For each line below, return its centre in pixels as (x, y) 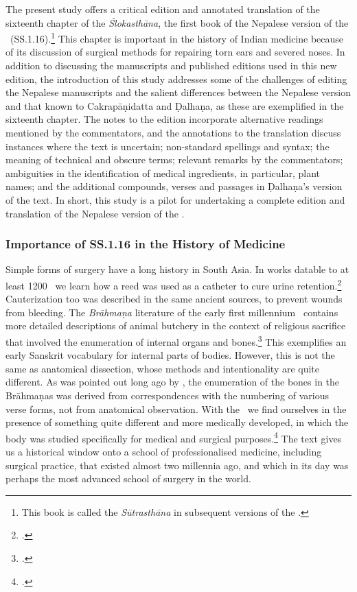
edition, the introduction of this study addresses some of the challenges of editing (176, 79)
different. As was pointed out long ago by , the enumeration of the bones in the (173, 382)
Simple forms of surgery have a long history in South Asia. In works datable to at (177, 269)
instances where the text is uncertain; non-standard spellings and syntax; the (168, 146)
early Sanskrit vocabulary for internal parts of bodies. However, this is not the (170, 355)
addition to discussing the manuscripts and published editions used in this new (171, 66)
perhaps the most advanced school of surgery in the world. (128, 478)
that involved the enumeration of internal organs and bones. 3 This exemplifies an (176, 341)
